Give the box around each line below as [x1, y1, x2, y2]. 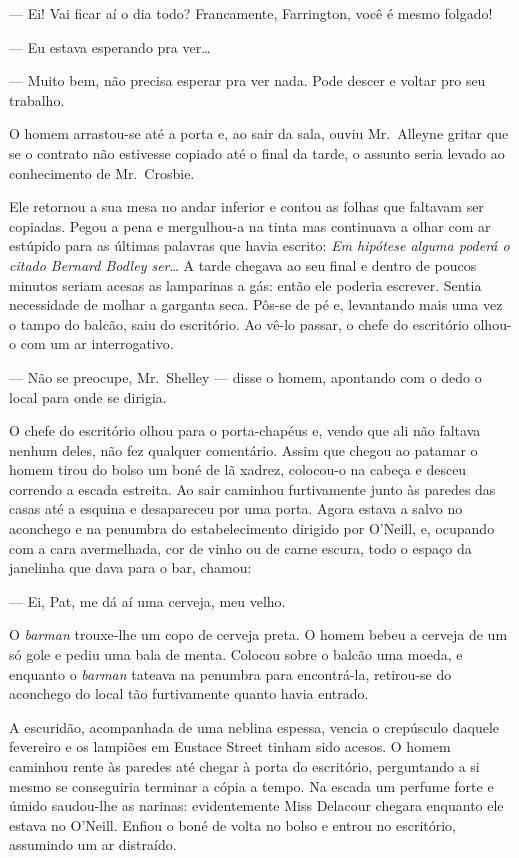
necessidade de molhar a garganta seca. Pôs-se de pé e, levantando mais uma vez [9, 294, 503, 315]
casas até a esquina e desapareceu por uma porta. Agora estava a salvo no [9, 498, 463, 519]
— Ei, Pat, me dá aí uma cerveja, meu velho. [9, 590, 286, 611]
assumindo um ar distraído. [9, 834, 177, 855]
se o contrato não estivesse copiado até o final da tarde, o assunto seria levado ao [9, 142, 505, 163]
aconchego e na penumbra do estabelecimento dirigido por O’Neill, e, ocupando [9, 518, 495, 539]
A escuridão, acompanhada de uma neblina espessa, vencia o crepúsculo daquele [9, 716, 500, 737]
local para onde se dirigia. [9, 386, 167, 407]
